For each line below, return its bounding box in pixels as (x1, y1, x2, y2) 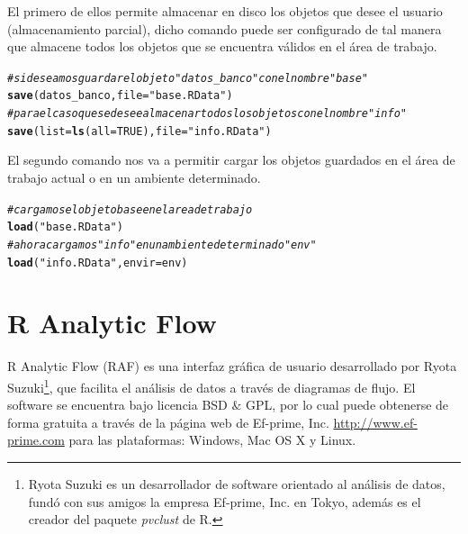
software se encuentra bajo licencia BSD (7, 395, 228, 414)
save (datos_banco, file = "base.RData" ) (7, 89, 233, 103)
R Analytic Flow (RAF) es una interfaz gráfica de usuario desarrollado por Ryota (7, 357, 457, 376)
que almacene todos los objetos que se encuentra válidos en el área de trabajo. (7, 37, 437, 56)
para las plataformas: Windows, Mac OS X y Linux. (68, 430, 356, 449)
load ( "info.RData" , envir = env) (7, 256, 188, 269)
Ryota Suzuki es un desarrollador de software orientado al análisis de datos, (28, 474, 445, 493)
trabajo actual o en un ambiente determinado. (7, 168, 261, 186)
